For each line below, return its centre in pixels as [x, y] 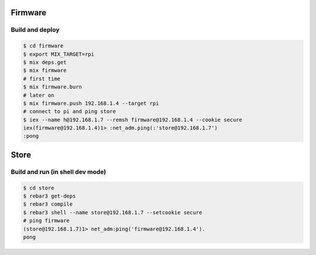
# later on [39, 95]
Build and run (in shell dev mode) [59, 172]
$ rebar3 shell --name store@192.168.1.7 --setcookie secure [113, 212]
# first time [42, 79]
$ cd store [39, 188]
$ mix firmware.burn [52, 87]
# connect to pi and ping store [70, 112]
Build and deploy [35, 30]
